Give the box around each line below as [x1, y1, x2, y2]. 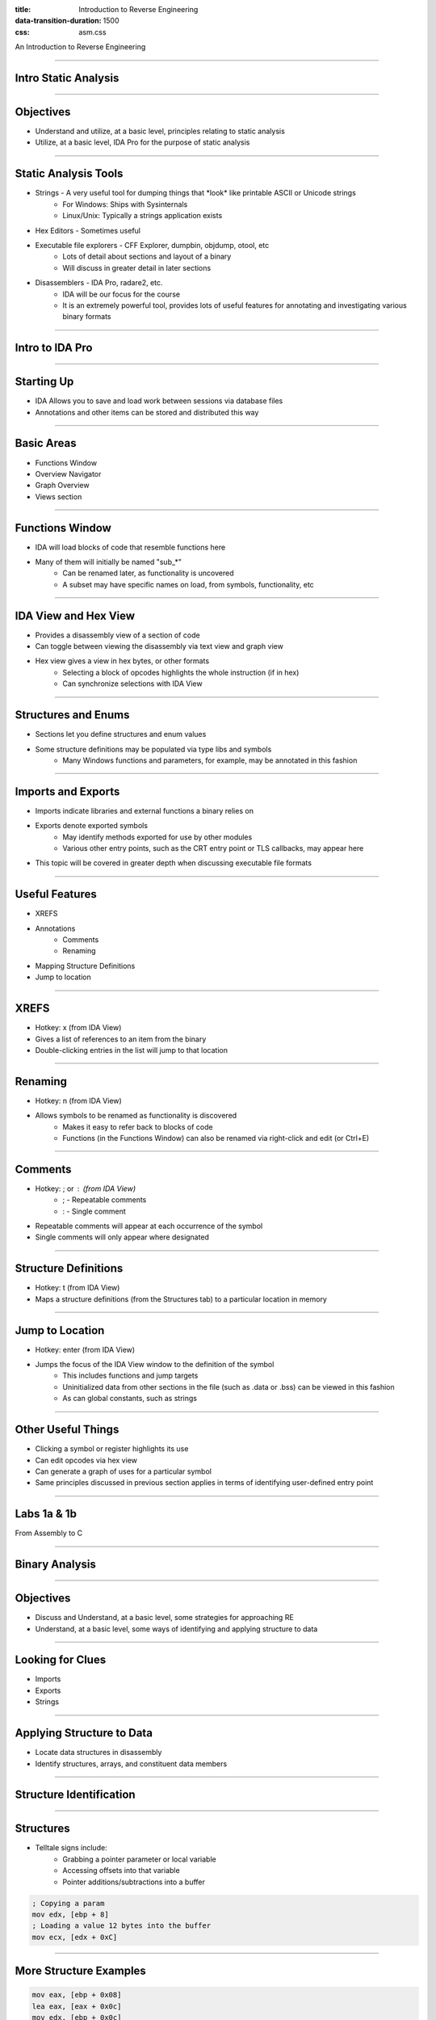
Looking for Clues [15, 1653, 107, 1667]
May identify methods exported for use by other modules [62, 832, 253, 842]
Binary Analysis [15, 1558, 97, 1572]
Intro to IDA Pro [15, 341, 93, 355]
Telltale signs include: [35, 1843, 108, 1853]
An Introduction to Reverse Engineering [15, 42, 146, 52]
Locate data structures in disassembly [35, 1748, 162, 1757]
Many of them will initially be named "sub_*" [35, 557, 182, 566]
